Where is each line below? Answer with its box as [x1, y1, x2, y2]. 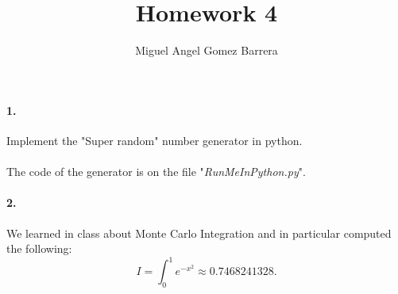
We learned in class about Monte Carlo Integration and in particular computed [6, 224, 392, 241]
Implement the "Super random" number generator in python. [6, 132, 303, 148]
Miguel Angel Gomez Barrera [135, 42, 278, 59]
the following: [6, 240, 72, 257]
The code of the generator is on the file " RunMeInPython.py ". [6, 163, 306, 180]
